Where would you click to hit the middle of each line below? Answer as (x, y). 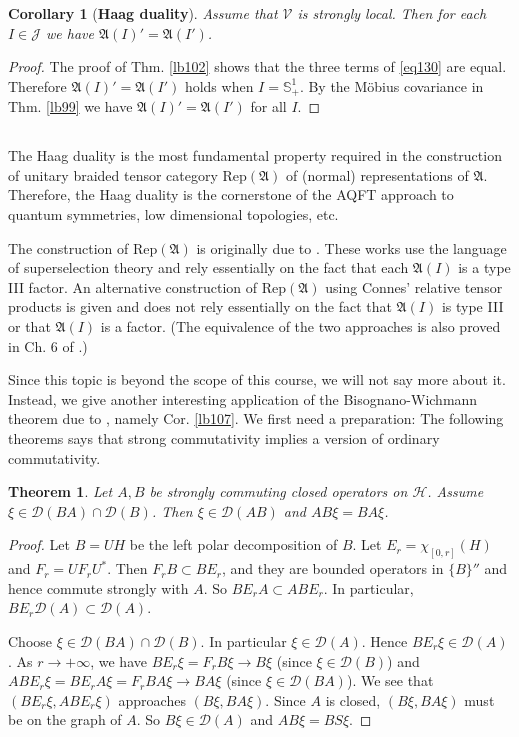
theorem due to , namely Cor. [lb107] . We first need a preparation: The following (256, 418)
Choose (30, 640)
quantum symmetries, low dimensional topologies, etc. (173, 214)
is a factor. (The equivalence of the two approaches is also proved (300, 325)
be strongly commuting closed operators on (278, 491)
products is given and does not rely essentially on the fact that (200, 306)
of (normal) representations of (377, 174)
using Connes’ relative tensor (414, 286)
